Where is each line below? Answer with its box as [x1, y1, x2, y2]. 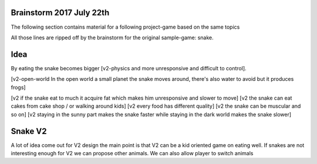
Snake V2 [11, 126, 47, 136]
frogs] [11, 84, 26, 91]
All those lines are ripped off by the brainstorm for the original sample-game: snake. [11, 34, 214, 41]
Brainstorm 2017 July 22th [11, 8, 110, 18]
